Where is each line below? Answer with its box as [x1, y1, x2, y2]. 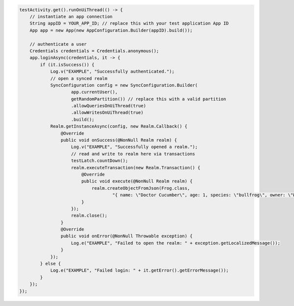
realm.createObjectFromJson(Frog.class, [91, 185, 190, 191]
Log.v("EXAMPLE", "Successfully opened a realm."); [71, 144, 198, 150]
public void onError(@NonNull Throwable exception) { [60, 233, 193, 239]
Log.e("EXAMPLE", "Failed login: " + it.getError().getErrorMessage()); [50, 268, 229, 273]
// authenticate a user [29, 41, 87, 47]
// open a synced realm [50, 76, 108, 81]
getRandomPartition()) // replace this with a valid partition [71, 96, 226, 102]
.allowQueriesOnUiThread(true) [71, 103, 147, 109]
